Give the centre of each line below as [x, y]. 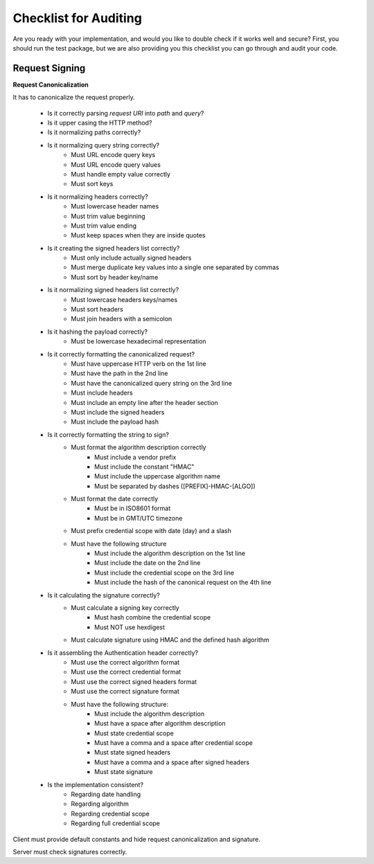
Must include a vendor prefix [135, 457]
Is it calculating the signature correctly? [104, 595]
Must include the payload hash [115, 422]
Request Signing [49, 68]
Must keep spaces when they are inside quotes [138, 235]
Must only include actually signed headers [131, 258]
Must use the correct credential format [126, 672]
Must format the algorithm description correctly [139, 447]
